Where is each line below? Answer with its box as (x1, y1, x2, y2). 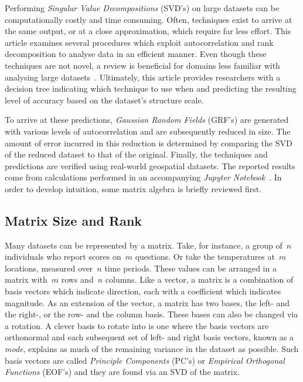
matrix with (5, 273, 47, 286)
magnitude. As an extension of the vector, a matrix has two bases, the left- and (5, 296, 290, 309)
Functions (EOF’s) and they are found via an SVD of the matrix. (5, 366, 240, 378)
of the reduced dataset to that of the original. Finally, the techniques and (5, 148, 268, 160)
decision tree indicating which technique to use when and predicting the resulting (5, 82, 297, 95)
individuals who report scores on (5, 250, 121, 263)
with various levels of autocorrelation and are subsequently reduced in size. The (5, 125, 291, 137)
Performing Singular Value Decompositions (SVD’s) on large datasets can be (5, 2, 280, 14)
